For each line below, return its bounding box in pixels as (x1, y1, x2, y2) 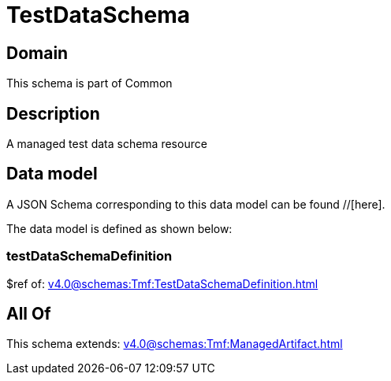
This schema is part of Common (6, 76, 173, 91)
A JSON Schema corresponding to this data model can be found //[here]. (6, 197, 385, 211)
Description (6, 103, 100, 124)
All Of (6, 304, 51, 324)
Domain (6, 43, 69, 63)
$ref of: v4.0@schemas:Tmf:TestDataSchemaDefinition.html (6, 276, 318, 290)
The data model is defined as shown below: (6, 221, 233, 235)
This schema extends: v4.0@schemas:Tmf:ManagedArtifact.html (6, 337, 343, 351)
